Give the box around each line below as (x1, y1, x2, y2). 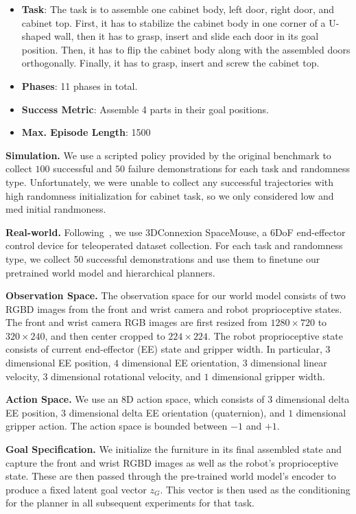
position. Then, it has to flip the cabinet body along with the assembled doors (21, 42, 351, 56)
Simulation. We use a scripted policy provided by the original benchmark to (5, 148, 331, 162)
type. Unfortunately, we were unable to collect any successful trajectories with (5, 174, 334, 189)
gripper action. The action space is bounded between (5, 419, 228, 433)
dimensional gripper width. (212, 369, 325, 383)
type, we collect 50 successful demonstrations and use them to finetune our (5, 251, 320, 266)
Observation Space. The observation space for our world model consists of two (5, 288, 346, 303)
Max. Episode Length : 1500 (21, 125, 151, 139)
